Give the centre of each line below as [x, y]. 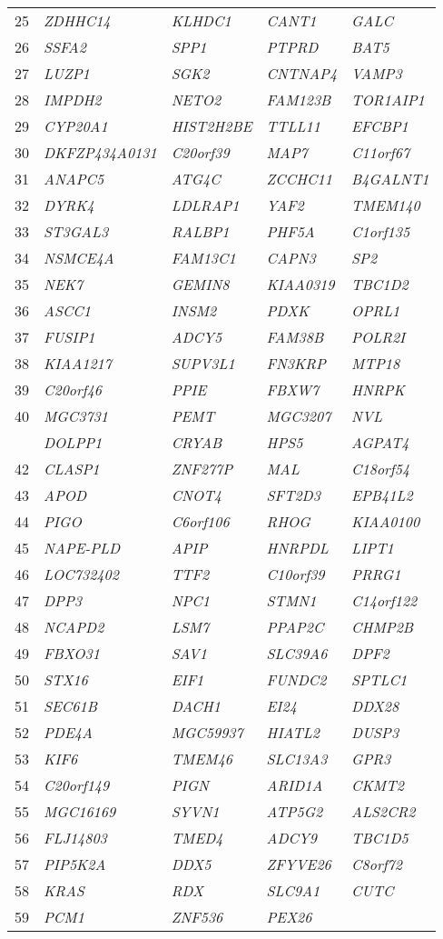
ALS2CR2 [384, 811]
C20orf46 [73, 390]
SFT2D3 [293, 495]
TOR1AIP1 [388, 100]
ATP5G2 [295, 811]
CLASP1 [72, 469]
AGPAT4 [380, 442]
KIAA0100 [386, 521]
